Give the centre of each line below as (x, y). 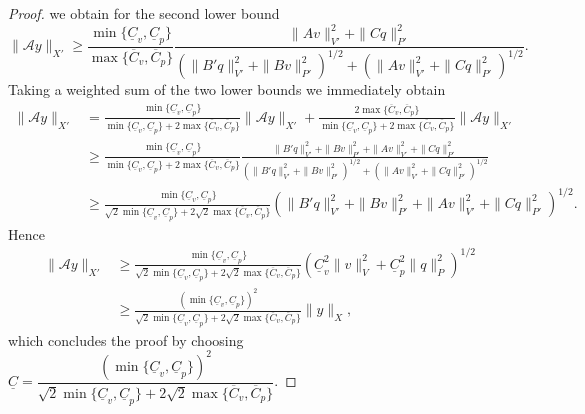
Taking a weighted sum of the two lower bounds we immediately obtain (227, 89)
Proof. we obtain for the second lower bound (144, 13)
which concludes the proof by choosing (126, 339)
